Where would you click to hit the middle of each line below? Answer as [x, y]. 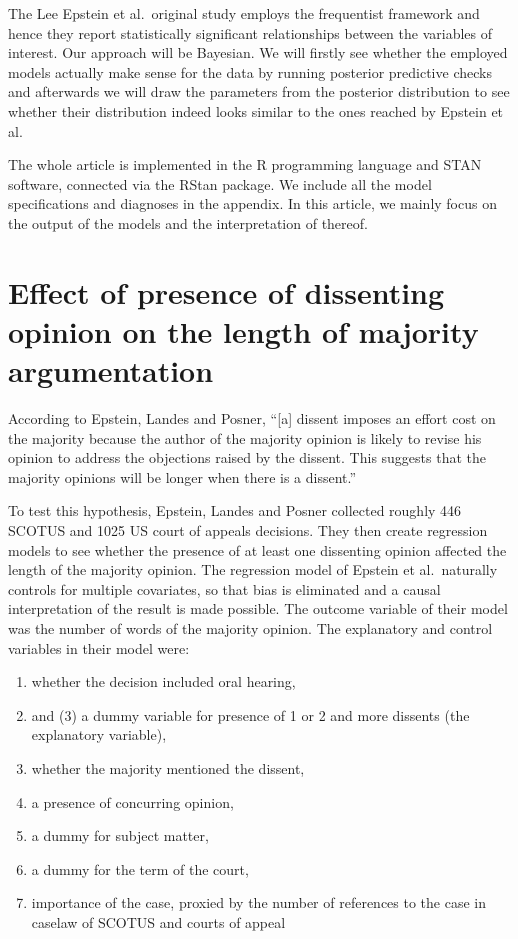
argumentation [111, 370]
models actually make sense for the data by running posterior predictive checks [250, 71]
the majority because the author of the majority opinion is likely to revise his [245, 437]
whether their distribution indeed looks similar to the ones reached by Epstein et [256, 110]
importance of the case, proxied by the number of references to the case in [259, 902]
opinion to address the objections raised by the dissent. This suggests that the [247, 457]
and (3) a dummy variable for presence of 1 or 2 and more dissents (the [250, 714]
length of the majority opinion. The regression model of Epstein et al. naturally [253, 569]
